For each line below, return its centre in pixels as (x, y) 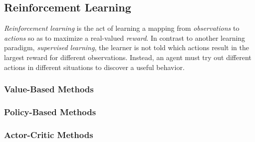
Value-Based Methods (49, 89)
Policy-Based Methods (50, 111)
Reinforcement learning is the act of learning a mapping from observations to (122, 28)
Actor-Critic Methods (49, 134)
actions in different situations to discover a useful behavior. (94, 67)
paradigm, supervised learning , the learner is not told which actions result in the (127, 47)
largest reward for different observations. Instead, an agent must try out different (128, 57)
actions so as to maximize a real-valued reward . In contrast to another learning (125, 37)
